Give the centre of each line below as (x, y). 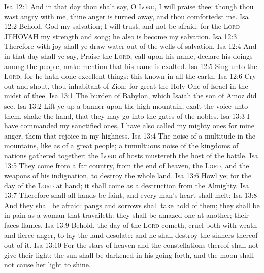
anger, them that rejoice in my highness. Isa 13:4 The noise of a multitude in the (130, 135)
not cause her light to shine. (47, 265)
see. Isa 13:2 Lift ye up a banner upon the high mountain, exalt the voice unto (126, 105)
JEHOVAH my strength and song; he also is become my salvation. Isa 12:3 (121, 36)
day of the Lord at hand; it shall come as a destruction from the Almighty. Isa (127, 185)
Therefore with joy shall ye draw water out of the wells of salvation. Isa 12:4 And (130, 46)
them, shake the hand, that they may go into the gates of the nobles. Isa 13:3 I (127, 115)
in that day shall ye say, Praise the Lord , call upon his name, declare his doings (128, 56)
